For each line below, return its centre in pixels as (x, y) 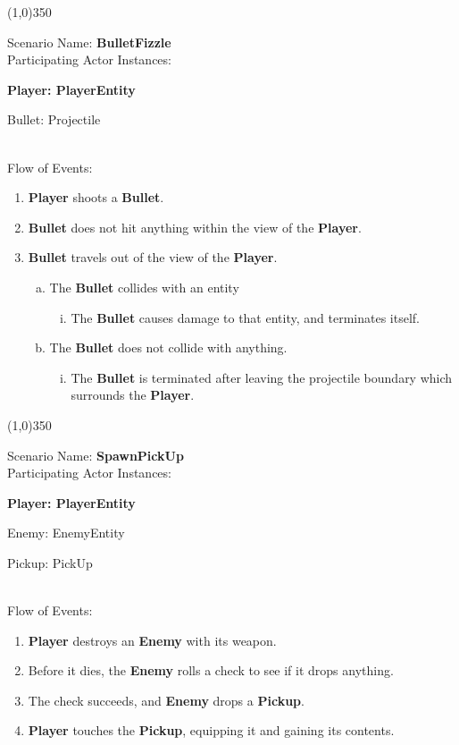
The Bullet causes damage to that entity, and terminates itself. (245, 317)
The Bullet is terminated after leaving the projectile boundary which (262, 377)
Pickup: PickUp (50, 562)
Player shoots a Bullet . (96, 197)
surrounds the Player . (133, 395)
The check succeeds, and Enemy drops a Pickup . (166, 700)
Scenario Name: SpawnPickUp (96, 455)
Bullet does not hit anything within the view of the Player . (195, 227)
